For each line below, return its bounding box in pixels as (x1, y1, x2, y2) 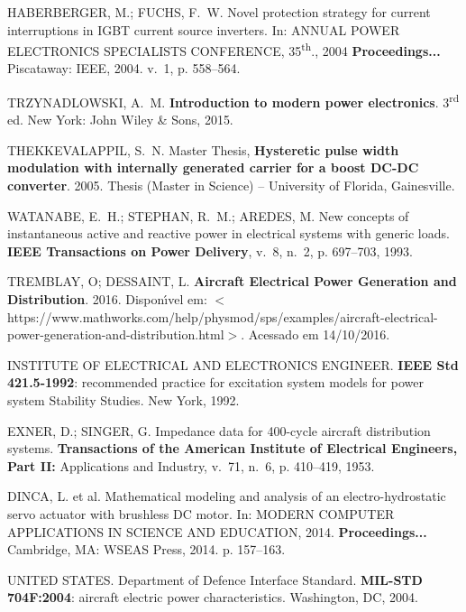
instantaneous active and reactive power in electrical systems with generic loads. (7, 224, 450, 243)
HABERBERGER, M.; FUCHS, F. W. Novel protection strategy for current (7, 3, 431, 21)
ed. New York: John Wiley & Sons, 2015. (7, 110, 233, 129)
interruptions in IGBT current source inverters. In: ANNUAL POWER (7, 20, 400, 39)
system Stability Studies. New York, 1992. (7, 391, 240, 409)
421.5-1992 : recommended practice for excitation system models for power (7, 373, 424, 392)
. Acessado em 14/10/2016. (241, 325, 390, 344)
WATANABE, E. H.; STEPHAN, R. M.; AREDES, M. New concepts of (7, 206, 409, 225)
